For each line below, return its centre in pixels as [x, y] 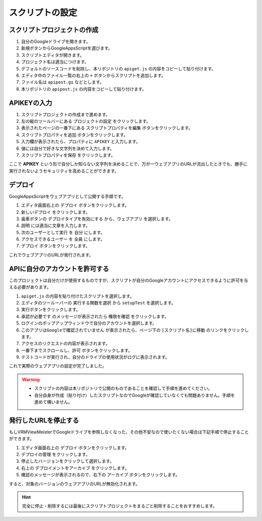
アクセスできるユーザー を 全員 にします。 [63, 239]
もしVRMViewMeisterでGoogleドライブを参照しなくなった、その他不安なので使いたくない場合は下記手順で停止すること [129, 432]
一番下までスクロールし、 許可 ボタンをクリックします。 [77, 350]
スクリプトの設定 [43, 13]
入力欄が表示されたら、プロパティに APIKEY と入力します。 [81, 142]
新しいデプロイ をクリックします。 [56, 212]
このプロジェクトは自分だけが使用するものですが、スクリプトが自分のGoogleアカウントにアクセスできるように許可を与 [129, 280]
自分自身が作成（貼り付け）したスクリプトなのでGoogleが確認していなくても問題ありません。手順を [135, 395]
